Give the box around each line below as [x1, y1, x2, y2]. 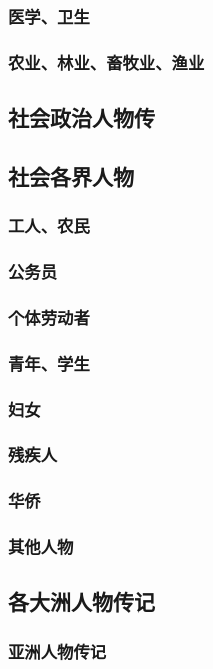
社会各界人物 [8, 160, 134, 191]
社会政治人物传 [8, 102, 155, 133]
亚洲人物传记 [8, 638, 107, 663]
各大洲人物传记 [8, 586, 155, 617]
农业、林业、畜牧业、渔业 [8, 49, 205, 74]
